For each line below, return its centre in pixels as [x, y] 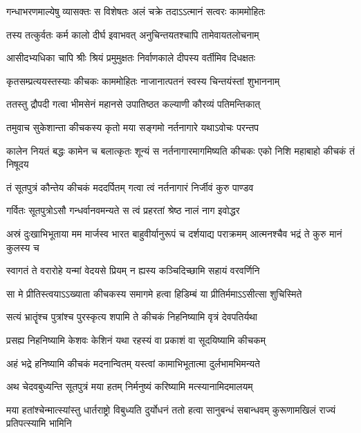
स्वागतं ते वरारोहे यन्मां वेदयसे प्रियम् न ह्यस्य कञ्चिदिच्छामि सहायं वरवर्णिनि [133, 270]
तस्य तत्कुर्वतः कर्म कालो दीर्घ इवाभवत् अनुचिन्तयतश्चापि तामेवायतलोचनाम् [133, 34]
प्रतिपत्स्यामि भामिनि [39, 423]
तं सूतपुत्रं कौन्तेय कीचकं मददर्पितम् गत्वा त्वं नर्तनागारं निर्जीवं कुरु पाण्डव [130, 187]
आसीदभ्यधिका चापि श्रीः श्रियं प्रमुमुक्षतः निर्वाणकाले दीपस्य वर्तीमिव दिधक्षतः [131, 58]
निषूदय [18, 164]
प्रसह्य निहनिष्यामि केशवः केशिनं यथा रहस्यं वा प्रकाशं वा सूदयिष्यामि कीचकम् [136, 339]
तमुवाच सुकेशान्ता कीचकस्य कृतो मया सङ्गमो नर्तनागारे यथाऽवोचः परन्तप [132, 127]
